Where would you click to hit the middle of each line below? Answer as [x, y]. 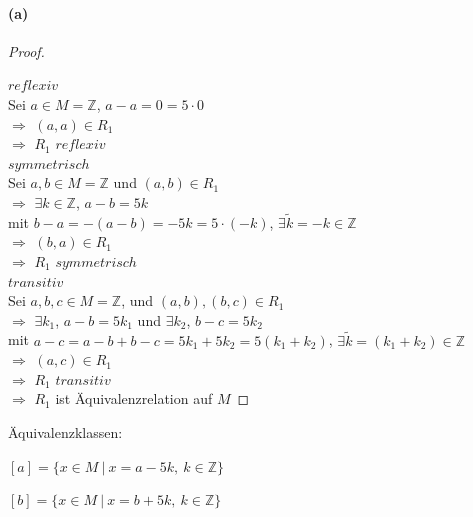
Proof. [26, 50]
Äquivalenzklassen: [65, 431]
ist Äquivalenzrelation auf [134, 398]
